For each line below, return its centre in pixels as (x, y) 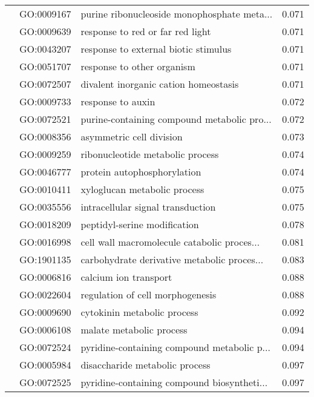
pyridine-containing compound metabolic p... (175, 347)
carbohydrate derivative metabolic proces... (172, 259)
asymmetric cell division (132, 136)
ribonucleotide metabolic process (150, 154)
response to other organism (138, 66)
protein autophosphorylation (141, 172)
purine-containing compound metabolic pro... (176, 119)
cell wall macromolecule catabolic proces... (170, 242)
